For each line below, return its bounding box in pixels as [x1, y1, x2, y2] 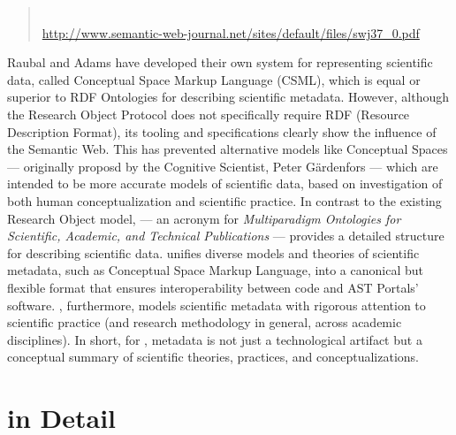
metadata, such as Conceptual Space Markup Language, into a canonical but [7, 261, 423, 279]
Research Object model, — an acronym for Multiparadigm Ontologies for [7, 209, 401, 227]
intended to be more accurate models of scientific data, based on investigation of [7, 174, 443, 193]
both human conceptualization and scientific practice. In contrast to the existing [7, 191, 442, 210]
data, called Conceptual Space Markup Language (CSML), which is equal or [7, 70, 421, 88]
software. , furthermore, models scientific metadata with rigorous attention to [7, 295, 426, 314]
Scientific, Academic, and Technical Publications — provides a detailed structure [7, 226, 445, 245]
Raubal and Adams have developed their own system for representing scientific [7, 53, 433, 72]
